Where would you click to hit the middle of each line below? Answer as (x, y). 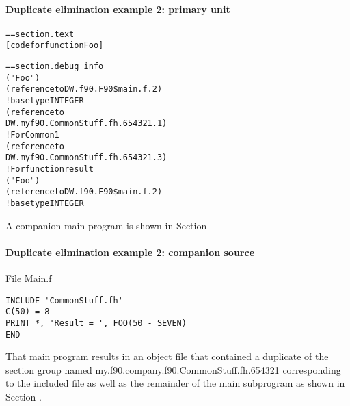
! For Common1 (32, 135)
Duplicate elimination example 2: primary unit (118, 9)
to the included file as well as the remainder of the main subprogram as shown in (175, 383)
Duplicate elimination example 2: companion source (130, 252)
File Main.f (29, 278)
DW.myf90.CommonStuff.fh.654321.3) (86, 158)
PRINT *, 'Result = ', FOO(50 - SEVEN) (96, 323)
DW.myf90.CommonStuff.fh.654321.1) (86, 124)
